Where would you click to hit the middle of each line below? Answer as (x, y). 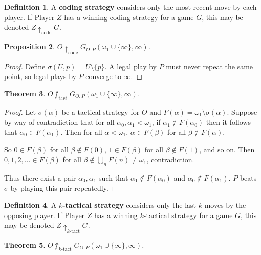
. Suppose (242, 112)
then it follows (228, 122)
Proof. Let (20, 112)
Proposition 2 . (29, 46)
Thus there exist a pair (40, 177)
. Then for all (81, 132)
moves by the (225, 205)
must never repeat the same (210, 66)
